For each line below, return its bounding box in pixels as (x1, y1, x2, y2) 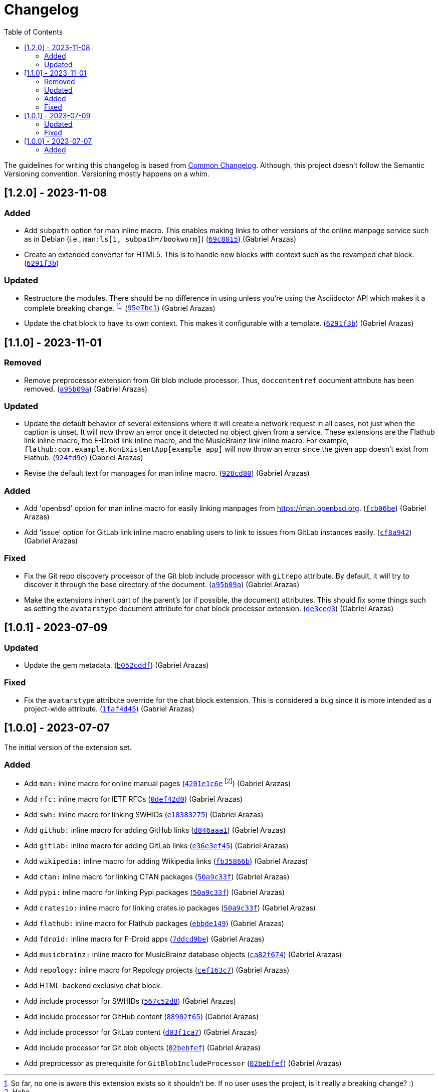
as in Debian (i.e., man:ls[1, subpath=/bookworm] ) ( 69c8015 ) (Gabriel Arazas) (24, 234, 297, 243)
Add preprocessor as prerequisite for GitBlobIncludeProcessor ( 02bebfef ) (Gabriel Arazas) (24, 1059, 342, 1068)
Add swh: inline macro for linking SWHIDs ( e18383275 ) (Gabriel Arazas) (24, 810, 264, 819)
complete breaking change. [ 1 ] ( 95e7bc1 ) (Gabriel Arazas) (24, 302, 215, 312)
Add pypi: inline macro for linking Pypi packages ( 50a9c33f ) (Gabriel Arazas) (24, 888, 285, 897)
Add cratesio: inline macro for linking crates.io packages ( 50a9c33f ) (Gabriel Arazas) (24, 903, 316, 913)
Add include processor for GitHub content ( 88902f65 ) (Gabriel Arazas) (24, 1012, 259, 1021)
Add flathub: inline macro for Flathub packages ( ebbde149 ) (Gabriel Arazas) (24, 919, 284, 928)
